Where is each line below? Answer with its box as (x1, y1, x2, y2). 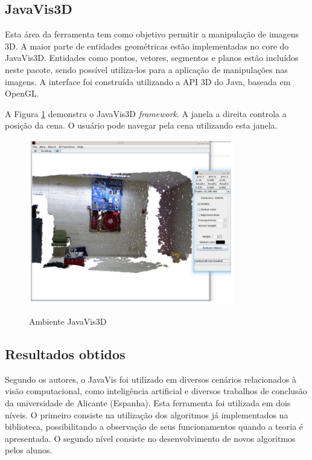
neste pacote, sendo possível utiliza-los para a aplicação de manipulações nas (5, 63, 288, 75)
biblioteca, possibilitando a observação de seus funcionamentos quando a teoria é (5, 420, 304, 433)
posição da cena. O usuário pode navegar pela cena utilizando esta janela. (5, 119, 278, 132)
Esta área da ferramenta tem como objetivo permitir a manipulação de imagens (5, 28, 299, 40)
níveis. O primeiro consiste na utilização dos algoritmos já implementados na (5, 408, 288, 421)
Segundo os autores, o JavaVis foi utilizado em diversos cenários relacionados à (5, 372, 297, 385)
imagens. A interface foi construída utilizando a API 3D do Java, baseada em (5, 75, 291, 88)
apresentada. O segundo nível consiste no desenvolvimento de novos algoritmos (5, 432, 296, 444)
